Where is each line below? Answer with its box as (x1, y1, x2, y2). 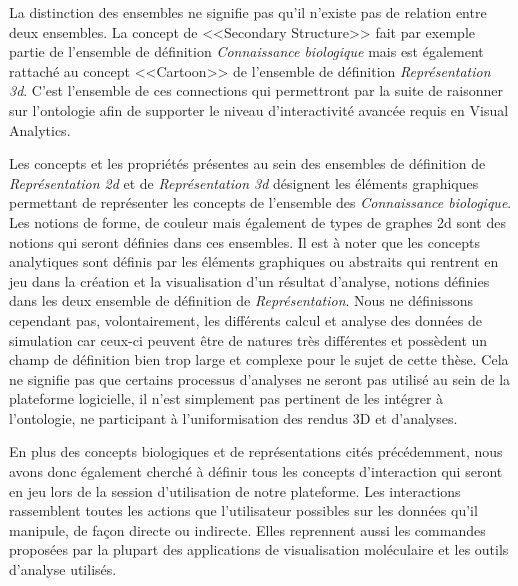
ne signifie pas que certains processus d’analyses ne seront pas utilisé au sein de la (9, 368, 511, 389)
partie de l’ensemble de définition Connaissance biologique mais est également (9, 41, 484, 62)
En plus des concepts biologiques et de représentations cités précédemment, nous (9, 441, 503, 462)
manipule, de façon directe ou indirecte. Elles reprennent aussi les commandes (9, 519, 486, 540)
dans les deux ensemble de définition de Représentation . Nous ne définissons (9, 290, 474, 311)
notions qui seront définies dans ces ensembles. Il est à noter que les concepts (9, 231, 480, 252)
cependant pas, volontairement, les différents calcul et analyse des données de (9, 309, 482, 330)
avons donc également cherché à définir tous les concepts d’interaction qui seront (9, 461, 503, 482)
